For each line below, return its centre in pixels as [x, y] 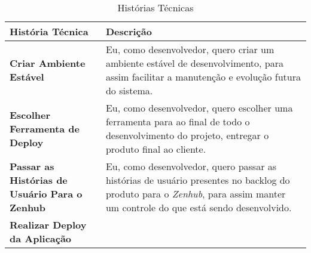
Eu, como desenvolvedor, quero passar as [191, 166]
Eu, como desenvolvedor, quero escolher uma [199, 108]
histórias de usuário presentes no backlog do [198, 180]
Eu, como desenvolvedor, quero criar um [190, 49]
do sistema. [129, 90]
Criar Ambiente [48, 63]
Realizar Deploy [48, 225]
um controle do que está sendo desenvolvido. [199, 207]
